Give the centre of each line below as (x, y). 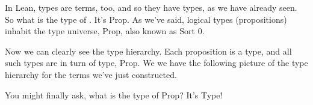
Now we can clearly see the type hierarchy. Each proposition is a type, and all (148, 51)
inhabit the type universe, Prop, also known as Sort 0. (105, 31)
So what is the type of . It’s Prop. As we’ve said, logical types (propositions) (146, 19)
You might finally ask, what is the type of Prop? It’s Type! (114, 94)
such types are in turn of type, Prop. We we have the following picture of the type (156, 63)
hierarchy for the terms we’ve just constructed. (91, 74)
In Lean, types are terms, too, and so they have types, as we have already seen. (151, 7)
